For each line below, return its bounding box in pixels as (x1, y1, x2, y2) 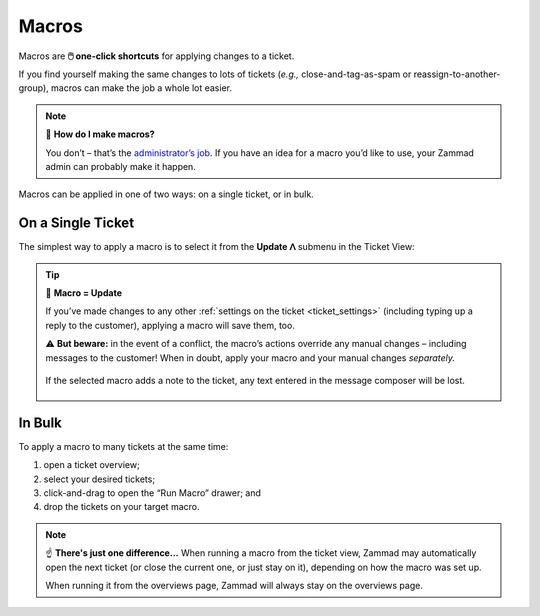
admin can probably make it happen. (45, 160, 197, 172)
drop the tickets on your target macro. (43, 501, 200, 513)
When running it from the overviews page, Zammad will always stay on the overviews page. (45, 579, 424, 591)
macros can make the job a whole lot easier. (50, 82, 232, 94)
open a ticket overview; (43, 459, 140, 471)
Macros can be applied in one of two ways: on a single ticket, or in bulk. (18, 188, 314, 200)
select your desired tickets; (43, 473, 155, 485)
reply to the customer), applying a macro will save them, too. (45, 319, 295, 331)
